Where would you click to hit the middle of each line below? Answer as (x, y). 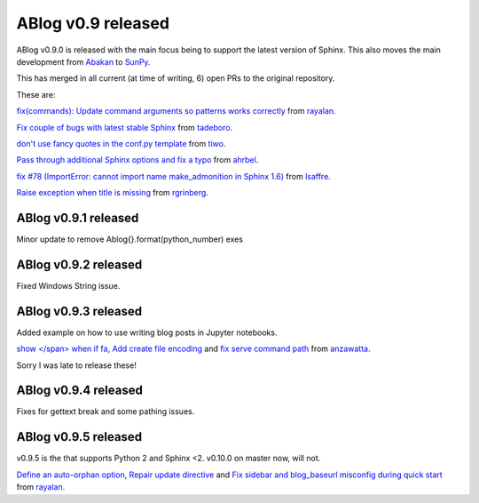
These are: (36, 94)
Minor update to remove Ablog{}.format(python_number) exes (130, 239)
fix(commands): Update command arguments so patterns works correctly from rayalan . (176, 111)
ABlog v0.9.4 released (80, 391)
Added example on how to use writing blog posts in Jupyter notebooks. (147, 332)
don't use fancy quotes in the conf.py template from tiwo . (121, 143)
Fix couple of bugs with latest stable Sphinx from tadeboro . (125, 127)
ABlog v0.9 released (93, 23)
